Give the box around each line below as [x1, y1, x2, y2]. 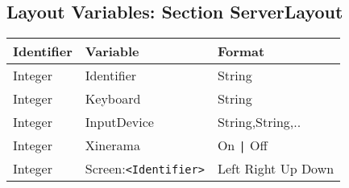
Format [217, 42, 265, 61]
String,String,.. [217, 112, 301, 132]
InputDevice [85, 112, 154, 132]
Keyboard [85, 89, 141, 108]
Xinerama [85, 136, 140, 155]
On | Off [217, 136, 268, 155]
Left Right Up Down [217, 159, 334, 178]
